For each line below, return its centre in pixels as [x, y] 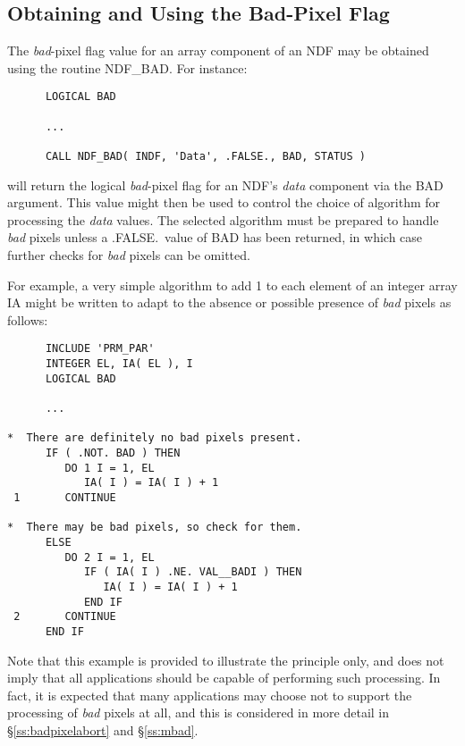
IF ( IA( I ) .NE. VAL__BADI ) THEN [193, 572]
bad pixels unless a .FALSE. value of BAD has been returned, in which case [215, 237]
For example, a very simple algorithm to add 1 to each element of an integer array [232, 285]
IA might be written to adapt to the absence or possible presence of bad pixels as [229, 302]
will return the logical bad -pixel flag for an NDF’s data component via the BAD [225, 184]
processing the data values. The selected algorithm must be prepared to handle [223, 219]
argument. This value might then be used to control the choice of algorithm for [224, 202]
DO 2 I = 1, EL [110, 557]
